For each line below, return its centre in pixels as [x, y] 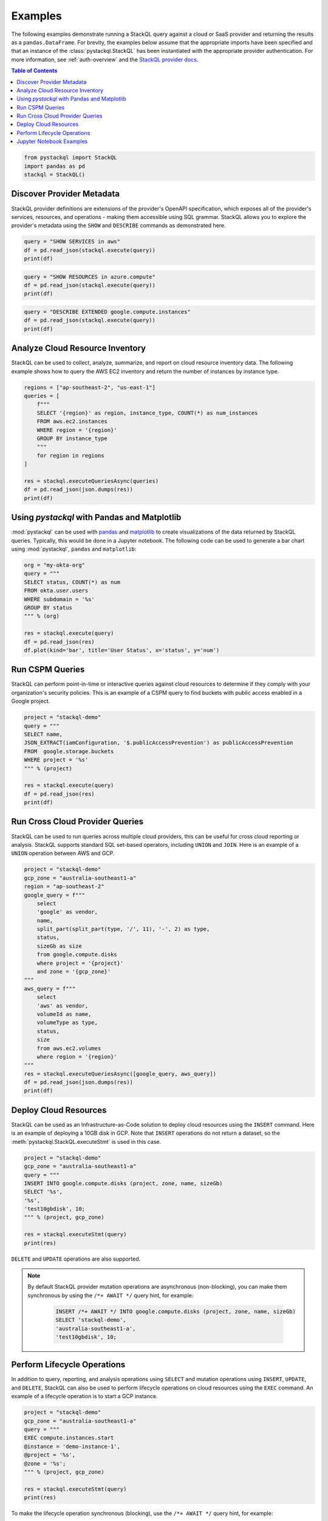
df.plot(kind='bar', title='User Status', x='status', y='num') [122, 650]
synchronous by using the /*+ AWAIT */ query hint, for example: [111, 1295]
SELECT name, [43, 734]
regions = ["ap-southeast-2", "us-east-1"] [90, 387]
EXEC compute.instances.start [69, 1438]
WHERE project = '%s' [56, 760]
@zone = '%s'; [45, 1464]
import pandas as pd [54, 166]
